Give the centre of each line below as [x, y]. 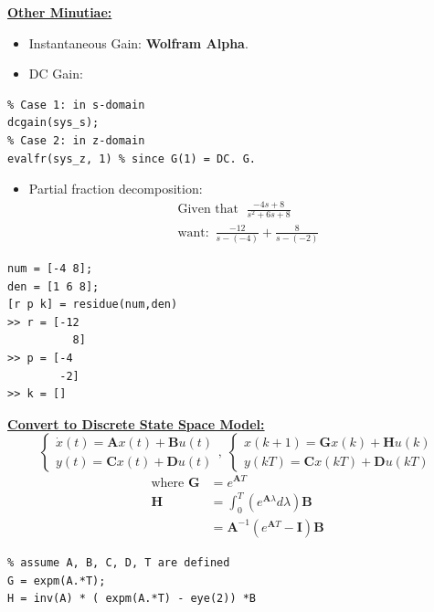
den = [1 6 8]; [53, 286]
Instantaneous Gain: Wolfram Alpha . [138, 42]
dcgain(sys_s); [53, 123]
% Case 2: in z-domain [76, 140]
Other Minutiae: [60, 12]
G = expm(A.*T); [57, 580]
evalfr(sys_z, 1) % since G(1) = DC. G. [132, 158]
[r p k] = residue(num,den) [93, 305]
